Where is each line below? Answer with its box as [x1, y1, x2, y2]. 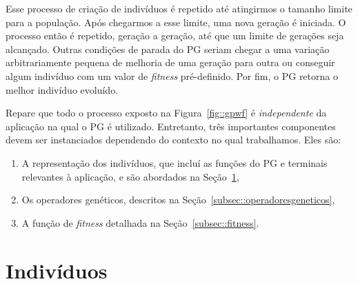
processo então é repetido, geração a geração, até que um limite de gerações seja [6, 28, 344, 43]
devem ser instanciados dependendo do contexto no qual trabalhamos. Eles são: [6, 132, 341, 147]
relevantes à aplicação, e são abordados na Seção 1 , [21, 169, 239, 183]
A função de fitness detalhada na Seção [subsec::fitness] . [21, 215, 259, 230]
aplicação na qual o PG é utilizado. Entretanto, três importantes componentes [6, 119, 336, 133]
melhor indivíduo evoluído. [6, 82, 119, 97]
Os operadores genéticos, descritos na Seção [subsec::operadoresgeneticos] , [21, 192, 335, 207]
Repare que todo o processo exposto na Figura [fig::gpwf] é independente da [6, 105, 327, 120]
